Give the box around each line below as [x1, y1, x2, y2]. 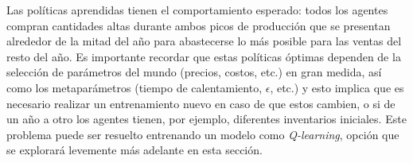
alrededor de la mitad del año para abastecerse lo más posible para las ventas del [6, 33, 402, 49]
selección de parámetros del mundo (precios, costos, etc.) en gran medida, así [6, 64, 382, 80]
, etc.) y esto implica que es [270, 79, 404, 95]
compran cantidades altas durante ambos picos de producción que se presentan [6, 17, 391, 33]
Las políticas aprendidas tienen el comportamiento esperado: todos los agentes [6, 2, 388, 17]
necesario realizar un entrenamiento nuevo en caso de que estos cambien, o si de [6, 95, 395, 111]
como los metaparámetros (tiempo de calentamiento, [6, 79, 263, 95]
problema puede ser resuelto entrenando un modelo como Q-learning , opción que [6, 126, 399, 142]
